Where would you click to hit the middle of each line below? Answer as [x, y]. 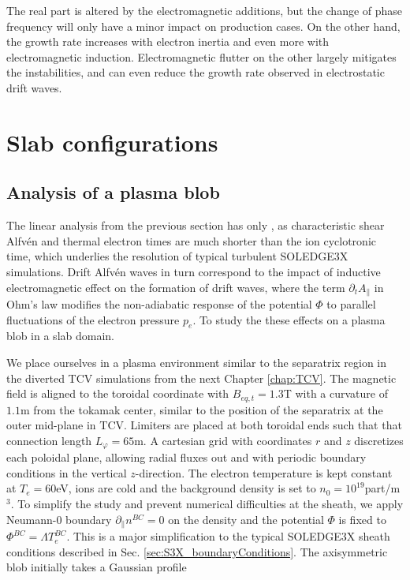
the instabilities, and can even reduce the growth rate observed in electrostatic [196, 72]
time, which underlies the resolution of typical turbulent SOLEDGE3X [177, 256]
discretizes [379, 440]
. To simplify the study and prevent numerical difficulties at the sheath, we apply [207, 504]
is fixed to [362, 519]
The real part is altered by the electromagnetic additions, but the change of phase [205, 10]
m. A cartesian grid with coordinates [223, 440]
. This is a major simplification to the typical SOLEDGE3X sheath [228, 536]
